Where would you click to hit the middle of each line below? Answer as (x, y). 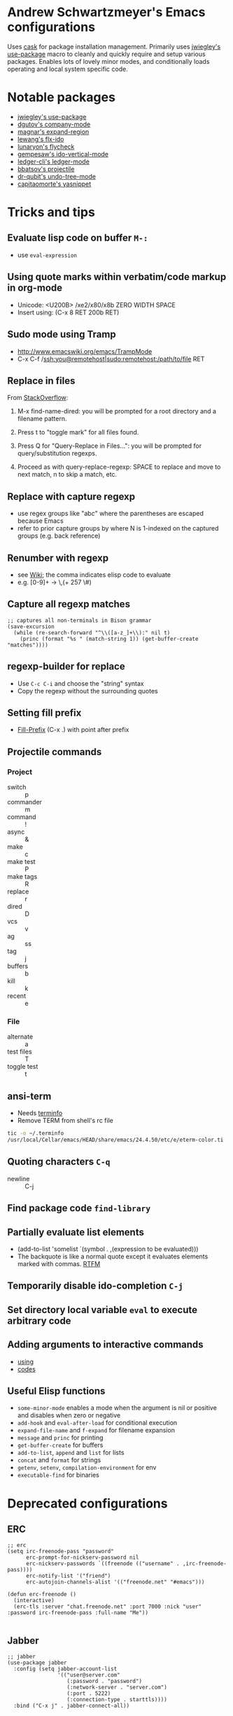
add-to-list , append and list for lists (71, 1453)
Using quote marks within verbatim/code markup (117, 277)
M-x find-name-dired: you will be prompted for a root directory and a (117, 411)
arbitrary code (39, 1321)
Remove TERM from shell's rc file (65, 1121)
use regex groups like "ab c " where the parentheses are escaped (111, 514)
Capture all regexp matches (69, 604)
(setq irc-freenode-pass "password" (61, 1552)
